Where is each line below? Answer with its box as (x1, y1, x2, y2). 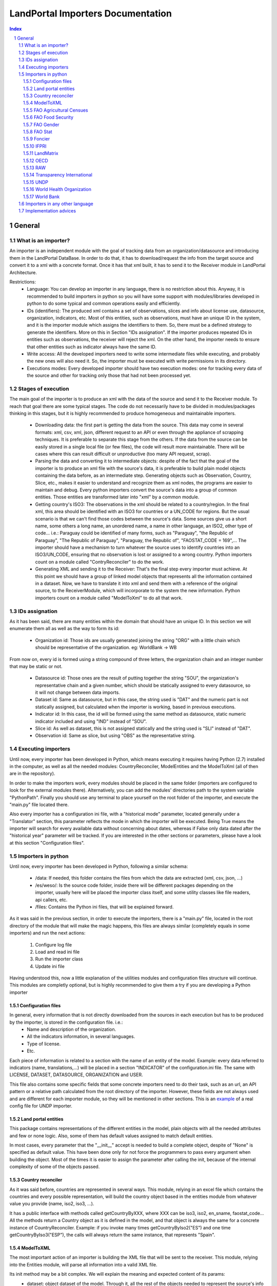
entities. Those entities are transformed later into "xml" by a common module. (35, 494, 200, 500)
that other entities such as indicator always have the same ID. (27, 344, 156, 350)
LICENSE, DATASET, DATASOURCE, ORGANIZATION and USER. (9, 1071, 143, 1078)
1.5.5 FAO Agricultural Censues (23, 107, 88, 113)
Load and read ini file (35, 949, 80, 955)
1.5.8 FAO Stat (23, 129, 52, 135)
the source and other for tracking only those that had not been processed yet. (27, 372, 192, 379)
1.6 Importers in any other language (18, 201, 93, 207)
